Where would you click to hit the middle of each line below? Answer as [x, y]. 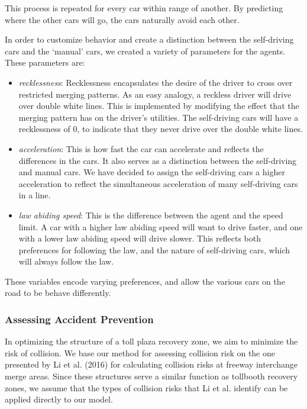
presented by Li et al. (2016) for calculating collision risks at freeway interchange [151, 364]
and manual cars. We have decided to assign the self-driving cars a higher [152, 172]
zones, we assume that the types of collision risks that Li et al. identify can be [146, 387]
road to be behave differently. [58, 293]
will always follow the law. [66, 261]
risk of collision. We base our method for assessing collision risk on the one [140, 352]
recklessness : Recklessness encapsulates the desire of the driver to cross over [156, 82]
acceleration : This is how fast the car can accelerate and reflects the [141, 148]
